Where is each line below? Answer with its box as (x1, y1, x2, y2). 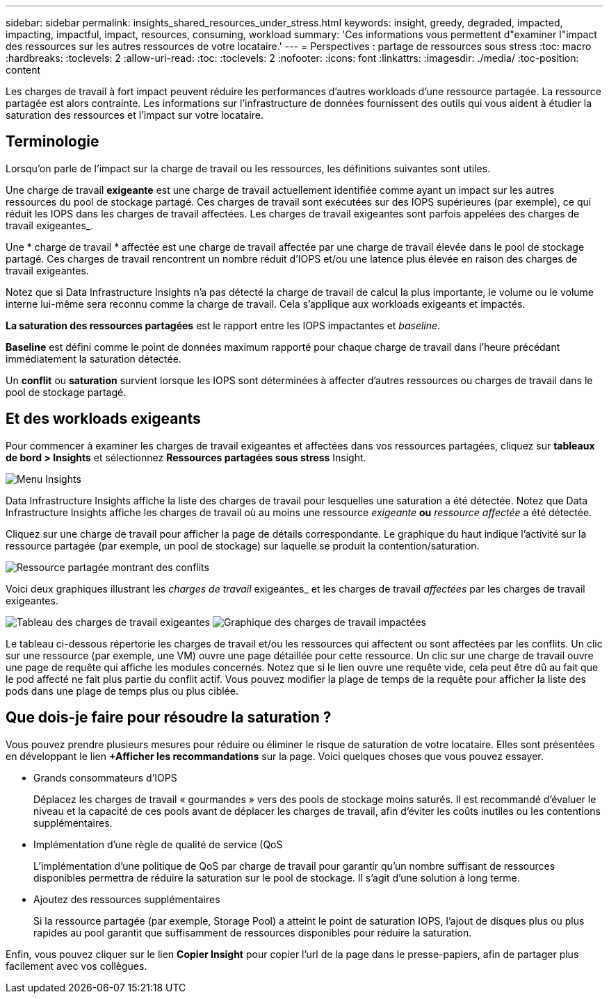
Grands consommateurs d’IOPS (33, 771, 177, 784)
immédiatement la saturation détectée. (6, 352, 181, 365)
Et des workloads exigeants (6, 410, 201, 428)
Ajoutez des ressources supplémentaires (33, 893, 220, 905)
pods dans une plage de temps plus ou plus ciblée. (6, 684, 238, 697)
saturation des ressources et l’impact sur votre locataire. (6, 109, 264, 121)
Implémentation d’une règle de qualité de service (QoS (33, 838, 283, 850)
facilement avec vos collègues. (6, 959, 147, 972)
